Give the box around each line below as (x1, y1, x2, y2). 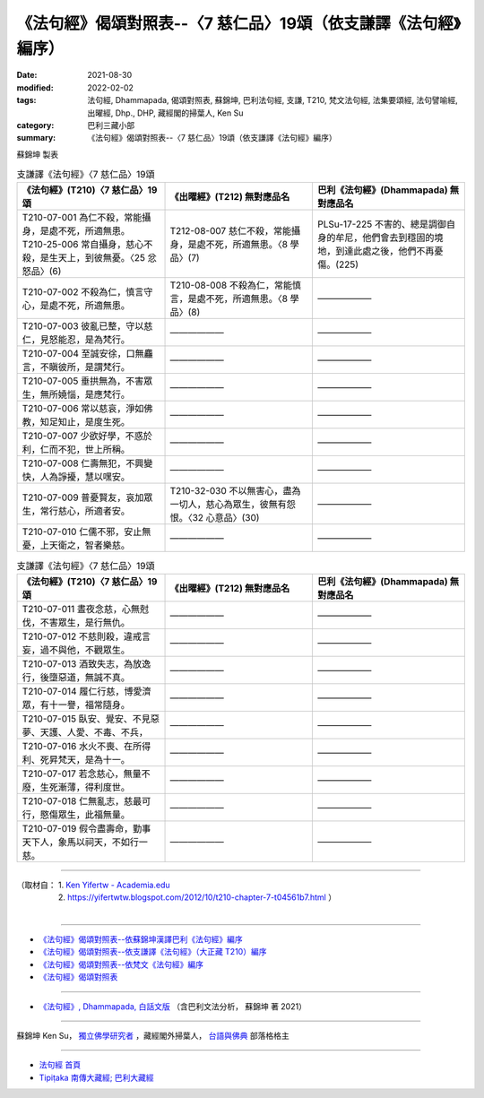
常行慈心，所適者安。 (39, 505, 130, 517)
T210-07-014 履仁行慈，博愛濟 (22, 685, 151, 697)
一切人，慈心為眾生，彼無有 (169, 498, 287, 511)
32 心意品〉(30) (192, 512, 260, 524)
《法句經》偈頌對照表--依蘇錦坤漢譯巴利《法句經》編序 (39, 934, 243, 945)
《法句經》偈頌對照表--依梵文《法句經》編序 (39, 959, 203, 970)
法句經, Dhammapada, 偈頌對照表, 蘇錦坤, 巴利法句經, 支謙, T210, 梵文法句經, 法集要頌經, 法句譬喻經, (87, 95, 459, 106)
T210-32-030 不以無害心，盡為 (169, 485, 301, 497)
